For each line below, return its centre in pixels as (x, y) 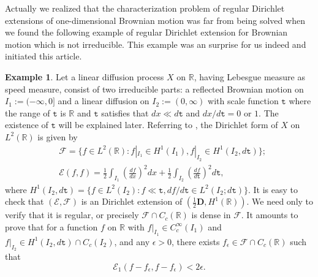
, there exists (196, 241)
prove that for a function (51, 226)
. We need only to (280, 201)
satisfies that (125, 112)
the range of (28, 112)
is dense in (211, 215)
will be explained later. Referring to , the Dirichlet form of (168, 125)
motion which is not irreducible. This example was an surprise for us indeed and (156, 44)
